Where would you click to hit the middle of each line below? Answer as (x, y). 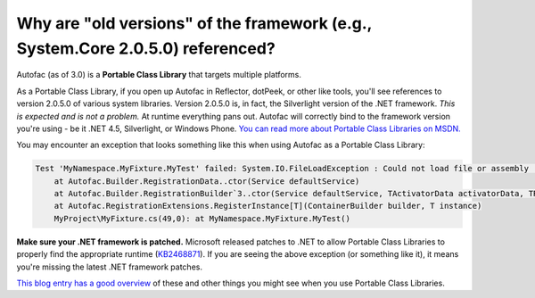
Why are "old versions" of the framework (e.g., (194, 23)
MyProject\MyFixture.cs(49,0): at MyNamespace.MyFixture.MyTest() (202, 218)
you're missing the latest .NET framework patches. (109, 267)
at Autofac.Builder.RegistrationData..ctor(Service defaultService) (207, 181)
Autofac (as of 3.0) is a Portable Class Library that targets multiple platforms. (159, 75)
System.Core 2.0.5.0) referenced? (146, 48)
